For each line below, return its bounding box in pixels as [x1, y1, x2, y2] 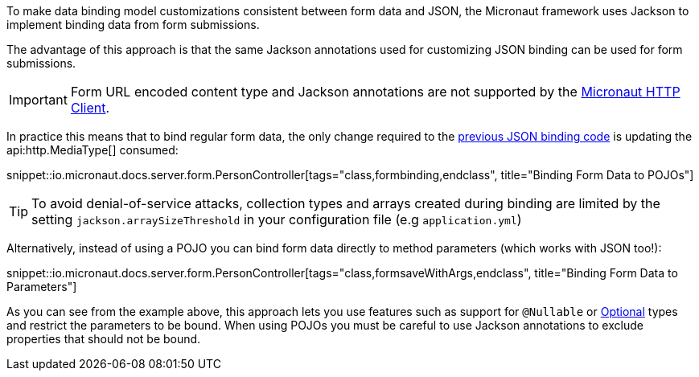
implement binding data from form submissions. [6, 18, 260, 31]
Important [9, 92, 68, 108]
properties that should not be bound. [6, 332, 201, 346]
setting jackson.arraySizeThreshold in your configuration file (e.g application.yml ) [31, 211, 522, 227]
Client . [70, 100, 110, 116]
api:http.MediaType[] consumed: [6, 143, 179, 157]
